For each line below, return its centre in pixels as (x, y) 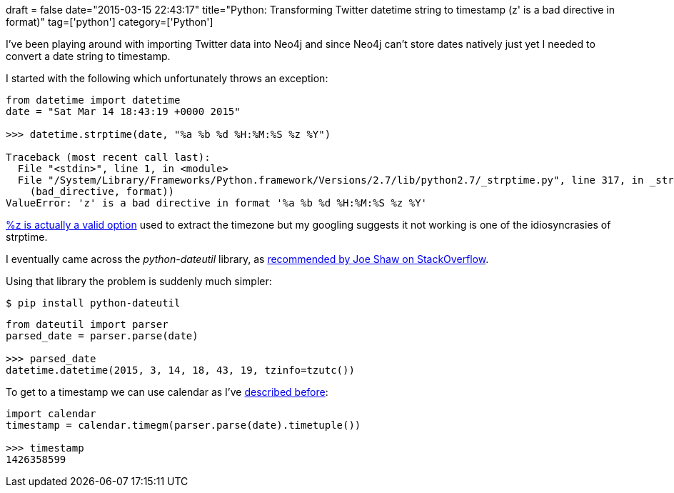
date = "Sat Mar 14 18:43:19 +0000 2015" (123, 111)
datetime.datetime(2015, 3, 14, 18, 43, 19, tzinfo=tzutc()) (180, 370)
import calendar (51, 414)
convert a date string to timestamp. (88, 56)
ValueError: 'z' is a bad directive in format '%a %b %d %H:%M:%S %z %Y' (217, 203)
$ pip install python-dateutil (93, 303)
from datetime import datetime (93, 100)
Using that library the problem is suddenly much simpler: (139, 281)
